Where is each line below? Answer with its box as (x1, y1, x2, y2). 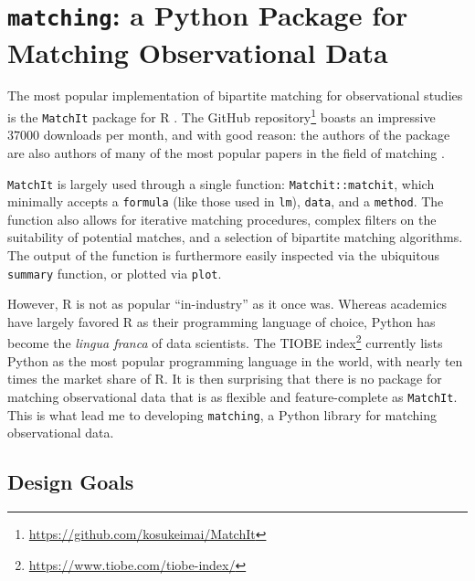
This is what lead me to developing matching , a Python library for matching (7, 405, 437, 424)
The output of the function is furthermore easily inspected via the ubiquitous (7, 246, 439, 265)
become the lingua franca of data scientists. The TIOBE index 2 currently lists (7, 331, 443, 353)
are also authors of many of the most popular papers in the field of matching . (7, 143, 445, 162)
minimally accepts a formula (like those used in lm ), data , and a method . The (7, 192, 444, 211)
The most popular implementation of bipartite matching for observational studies (7, 86, 463, 105)
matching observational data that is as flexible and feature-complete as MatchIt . (7, 386, 458, 406)
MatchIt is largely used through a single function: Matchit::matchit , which (7, 174, 435, 193)
